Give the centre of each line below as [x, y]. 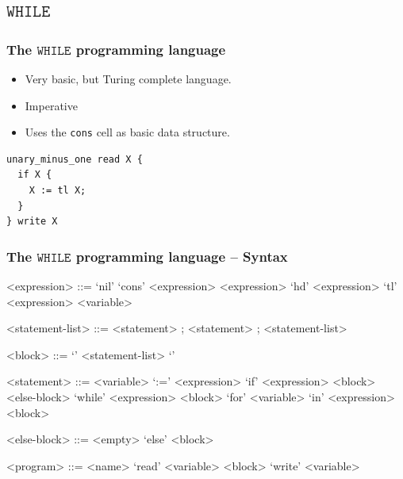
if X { [35, 175]
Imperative [51, 105]
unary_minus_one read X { [75, 159]
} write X [32, 222]
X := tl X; [58, 191]
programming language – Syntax [182, 256]
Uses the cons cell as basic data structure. [127, 132]
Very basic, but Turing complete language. [128, 79]
